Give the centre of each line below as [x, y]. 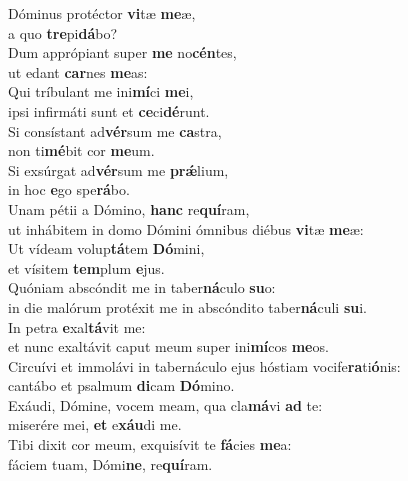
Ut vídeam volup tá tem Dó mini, [106, 248]
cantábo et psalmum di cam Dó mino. [121, 385]
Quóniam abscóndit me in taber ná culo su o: [142, 287]
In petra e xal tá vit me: [77, 326]
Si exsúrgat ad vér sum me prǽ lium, [118, 169]
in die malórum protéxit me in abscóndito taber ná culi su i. [187, 306]
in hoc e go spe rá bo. [69, 189]
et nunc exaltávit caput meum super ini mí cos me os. [168, 346]
